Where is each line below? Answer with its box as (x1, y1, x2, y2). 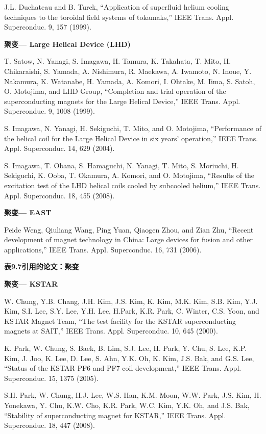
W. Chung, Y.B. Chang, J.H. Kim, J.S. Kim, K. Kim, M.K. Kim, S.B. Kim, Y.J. (4, 295, 258, 306)
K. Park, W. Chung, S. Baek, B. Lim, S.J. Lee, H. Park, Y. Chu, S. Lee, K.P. (4, 343, 247, 353)
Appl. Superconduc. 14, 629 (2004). (4, 143, 115, 154)
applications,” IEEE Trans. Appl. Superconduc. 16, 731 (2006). (4, 244, 202, 254)
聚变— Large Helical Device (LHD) (4, 38, 131, 49)
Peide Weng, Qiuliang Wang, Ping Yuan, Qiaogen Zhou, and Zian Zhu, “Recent (4, 224, 254, 235)
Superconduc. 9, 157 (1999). (4, 21, 91, 32)
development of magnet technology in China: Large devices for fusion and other (4, 234, 253, 245)
